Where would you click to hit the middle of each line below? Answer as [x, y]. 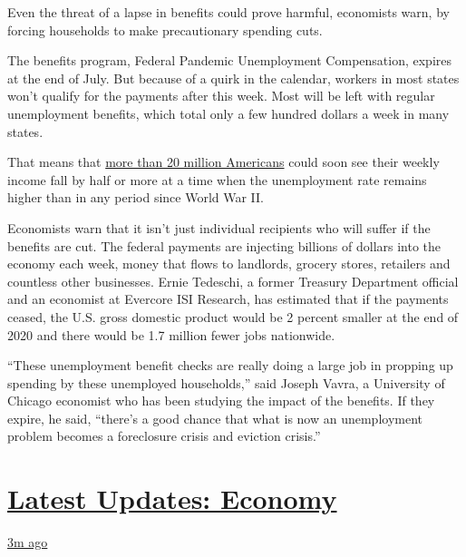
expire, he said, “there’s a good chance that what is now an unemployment [215, 418]
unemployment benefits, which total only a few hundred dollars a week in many [228, 113]
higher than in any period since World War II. [136, 197]
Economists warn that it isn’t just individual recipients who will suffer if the [219, 227]
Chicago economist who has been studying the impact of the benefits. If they [221, 401]
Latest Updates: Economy [172, 498]
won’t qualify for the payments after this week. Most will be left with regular [221, 96]
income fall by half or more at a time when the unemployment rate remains [217, 179]
